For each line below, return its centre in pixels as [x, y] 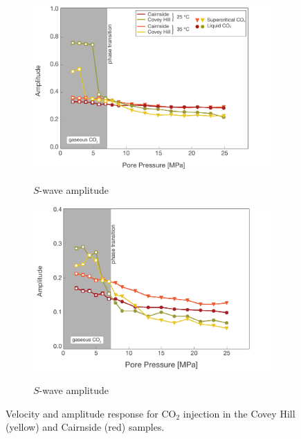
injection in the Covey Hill [239, 413]
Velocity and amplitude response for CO [91, 413]
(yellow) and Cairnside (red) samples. [85, 427]
